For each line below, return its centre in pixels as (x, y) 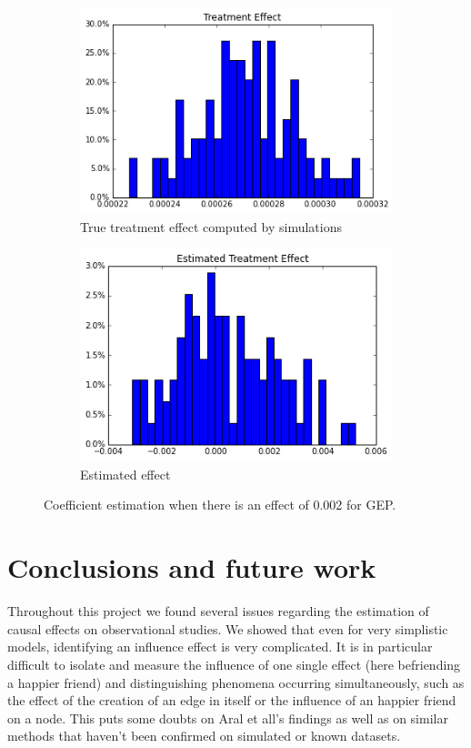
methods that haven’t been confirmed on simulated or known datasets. (204, 736)
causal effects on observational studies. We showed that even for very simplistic (228, 628)
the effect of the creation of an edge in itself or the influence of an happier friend (232, 700)
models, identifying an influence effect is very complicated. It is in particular (220, 647)
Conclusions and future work (192, 567)
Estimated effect (125, 474)
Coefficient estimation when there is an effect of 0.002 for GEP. (220, 505)
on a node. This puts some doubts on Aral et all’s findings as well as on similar (228, 718)
